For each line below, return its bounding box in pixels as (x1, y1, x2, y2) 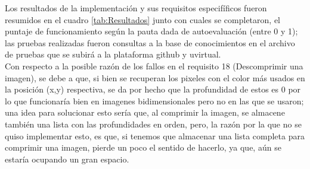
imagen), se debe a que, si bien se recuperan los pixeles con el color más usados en (5, 71, 305, 84)
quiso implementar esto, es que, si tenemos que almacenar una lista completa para (5, 129, 305, 142)
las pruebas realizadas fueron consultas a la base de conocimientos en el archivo (5, 36, 295, 49)
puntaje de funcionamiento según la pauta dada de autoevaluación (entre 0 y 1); (5, 25, 298, 37)
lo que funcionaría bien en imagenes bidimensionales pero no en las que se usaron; (5, 94, 304, 107)
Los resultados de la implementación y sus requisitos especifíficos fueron (5, 2, 267, 14)
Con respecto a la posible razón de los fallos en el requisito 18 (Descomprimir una (5, 59, 303, 72)
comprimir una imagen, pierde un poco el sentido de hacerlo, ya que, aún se (5, 141, 281, 154)
